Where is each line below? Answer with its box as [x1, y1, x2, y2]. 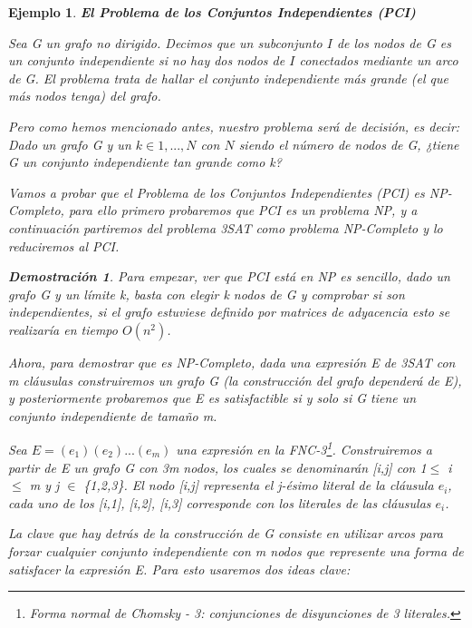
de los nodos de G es [336, 33, 451, 52]
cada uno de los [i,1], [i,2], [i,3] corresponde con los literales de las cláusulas [8, 493, 431, 512]
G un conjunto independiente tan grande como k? [8, 152, 282, 172]
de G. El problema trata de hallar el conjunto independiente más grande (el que [8, 68, 448, 87]
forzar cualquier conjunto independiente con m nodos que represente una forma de [8, 541, 464, 560]
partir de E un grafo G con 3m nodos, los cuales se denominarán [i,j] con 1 [8, 457, 427, 476]
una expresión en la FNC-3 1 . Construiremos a [176, 437, 432, 458]
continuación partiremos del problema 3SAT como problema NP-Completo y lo [8, 218, 443, 237]
